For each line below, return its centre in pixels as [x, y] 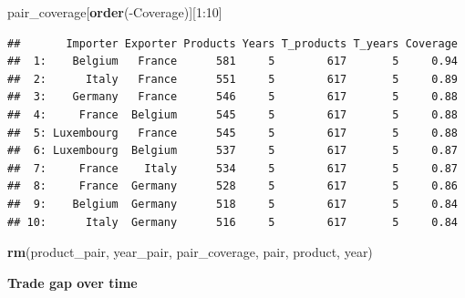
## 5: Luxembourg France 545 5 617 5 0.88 [232, 133]
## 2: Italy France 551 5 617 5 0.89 [232, 79]
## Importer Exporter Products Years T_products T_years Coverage [232, 43]
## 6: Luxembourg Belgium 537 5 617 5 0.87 [232, 151]
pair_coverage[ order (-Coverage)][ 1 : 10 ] [115, 12]
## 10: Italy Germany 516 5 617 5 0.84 [232, 222]
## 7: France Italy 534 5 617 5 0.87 [232, 168]
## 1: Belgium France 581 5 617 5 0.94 [232, 62]
